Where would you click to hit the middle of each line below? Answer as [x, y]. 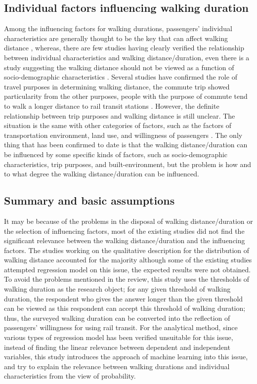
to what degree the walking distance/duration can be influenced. [102, 174]
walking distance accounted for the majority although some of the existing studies [128, 260]
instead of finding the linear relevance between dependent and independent [117, 347]
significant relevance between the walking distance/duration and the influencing [125, 240]
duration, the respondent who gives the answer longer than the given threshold [124, 298]
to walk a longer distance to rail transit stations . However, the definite [112, 106]
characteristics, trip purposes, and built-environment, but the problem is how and [128, 164]
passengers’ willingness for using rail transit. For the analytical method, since [121, 327]
